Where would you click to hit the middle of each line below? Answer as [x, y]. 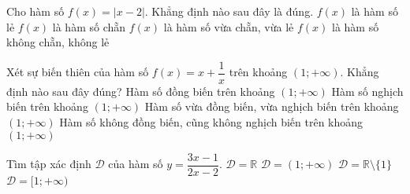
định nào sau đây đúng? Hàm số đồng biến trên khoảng [141, 91]
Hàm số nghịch [367, 91]
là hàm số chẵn [89, 26]
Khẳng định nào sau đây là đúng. [233, 11]
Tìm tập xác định [49, 164]
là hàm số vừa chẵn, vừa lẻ [229, 26]
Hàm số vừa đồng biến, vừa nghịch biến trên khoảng [272, 106]
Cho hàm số [35, 11]
